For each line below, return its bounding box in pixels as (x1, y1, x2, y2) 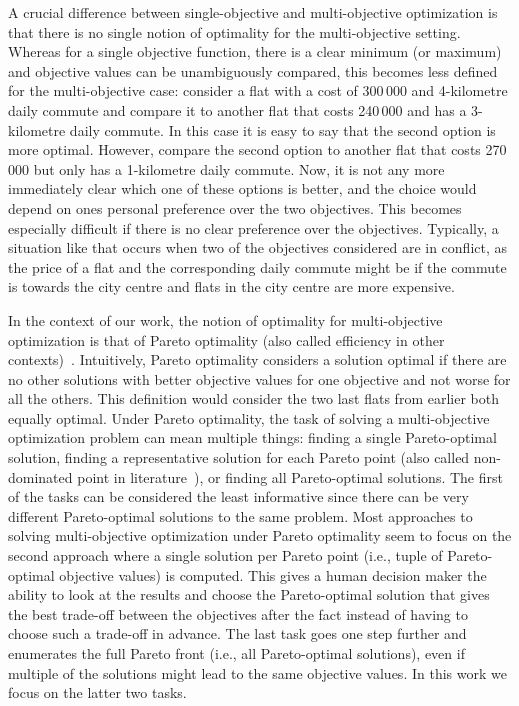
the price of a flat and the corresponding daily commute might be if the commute (8, 256, 507, 277)
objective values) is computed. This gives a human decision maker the (59, 564, 487, 585)
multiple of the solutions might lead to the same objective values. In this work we (8, 662, 507, 683)
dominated (8, 466, 73, 487)
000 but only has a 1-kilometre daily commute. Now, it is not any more (8, 158, 445, 179)
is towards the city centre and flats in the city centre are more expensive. (8, 276, 455, 297)
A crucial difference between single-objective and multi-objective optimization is (8, 2, 498, 22)
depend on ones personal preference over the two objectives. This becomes (8, 197, 462, 218)
